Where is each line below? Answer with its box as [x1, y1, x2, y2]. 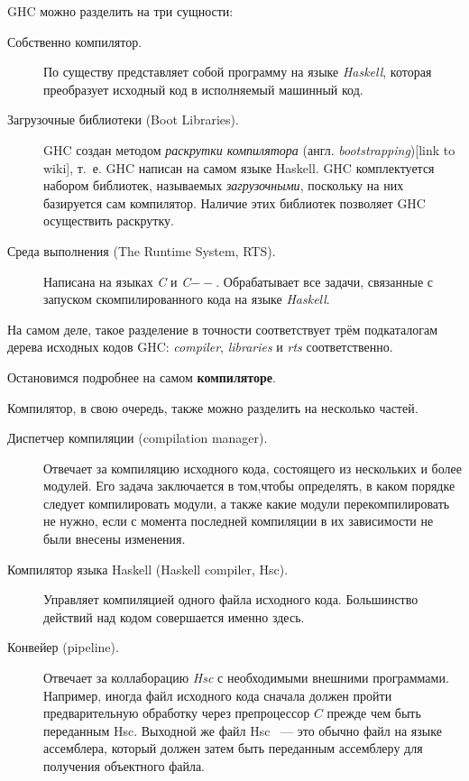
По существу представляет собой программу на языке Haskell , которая [43, 62, 432, 81]
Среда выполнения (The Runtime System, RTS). [7, 241, 276, 260]
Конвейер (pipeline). [7, 638, 119, 657]
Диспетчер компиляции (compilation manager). [7, 428, 268, 447]
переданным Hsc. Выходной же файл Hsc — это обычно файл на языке [43, 721, 442, 740]
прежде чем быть [326, 703, 421, 722]
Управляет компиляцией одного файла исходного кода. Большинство [43, 590, 418, 609]
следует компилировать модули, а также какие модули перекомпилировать [43, 493, 450, 512]
